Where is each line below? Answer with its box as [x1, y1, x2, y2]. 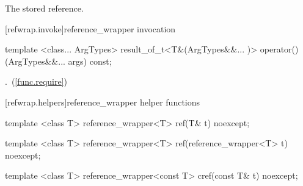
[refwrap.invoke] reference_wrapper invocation [5, 22, 176, 35]
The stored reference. [5, 2, 84, 14]
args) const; [68, 54, 112, 67]
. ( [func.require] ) [5, 75, 68, 88]
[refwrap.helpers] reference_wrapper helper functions [5, 95, 200, 108]
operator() [260, 43, 299, 55]
